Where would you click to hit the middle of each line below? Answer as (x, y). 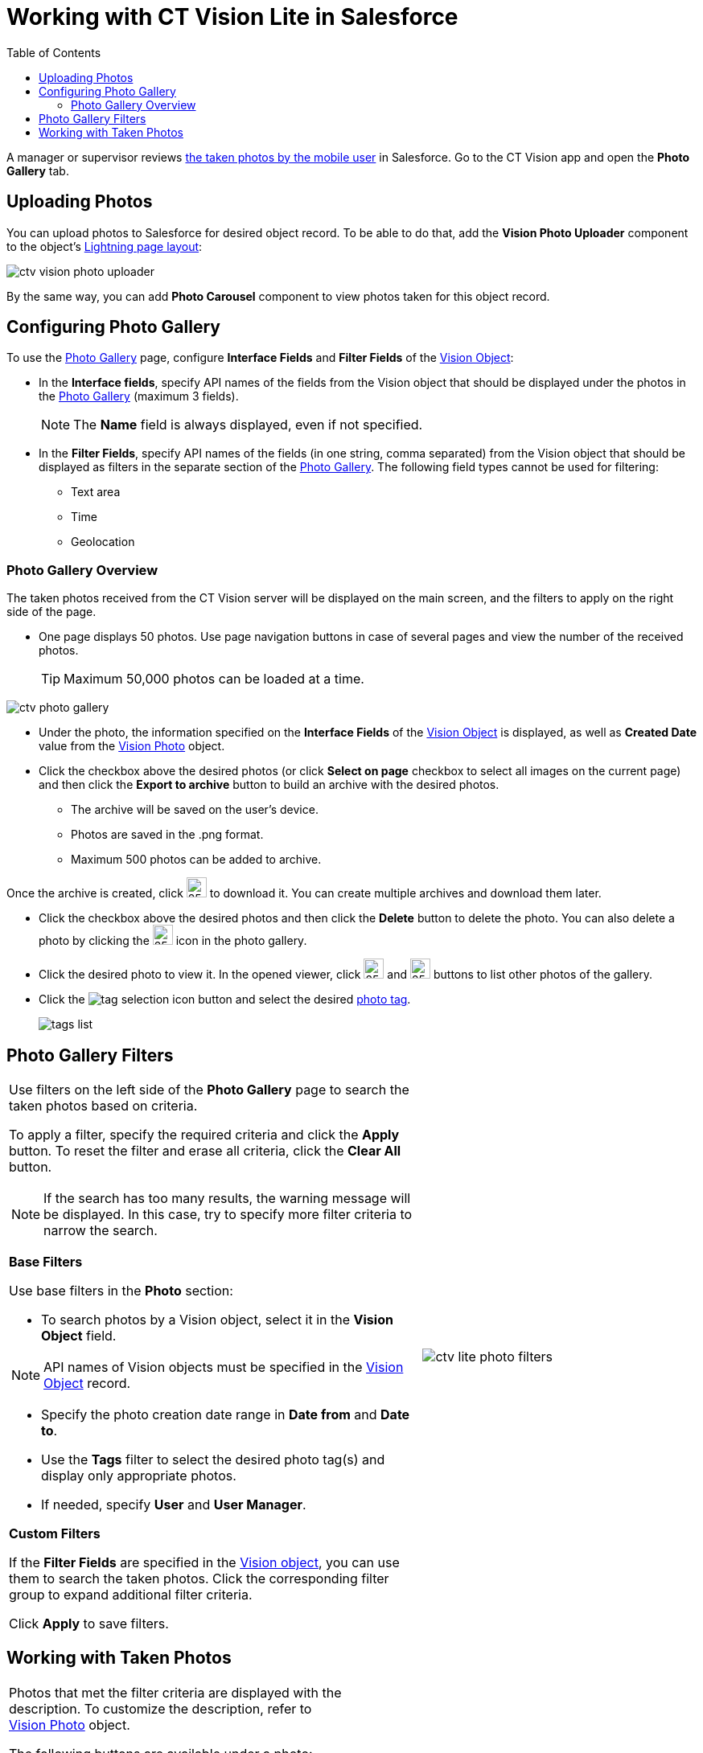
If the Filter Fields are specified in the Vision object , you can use (204, 1563)
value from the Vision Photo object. (132, 746)
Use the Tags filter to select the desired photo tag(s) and (213, 1460)
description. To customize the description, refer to (160, 1708)
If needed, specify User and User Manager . (174, 1505)
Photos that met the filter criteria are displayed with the (175, 1692)
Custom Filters (55, 1534)
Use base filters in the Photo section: (121, 1291)
